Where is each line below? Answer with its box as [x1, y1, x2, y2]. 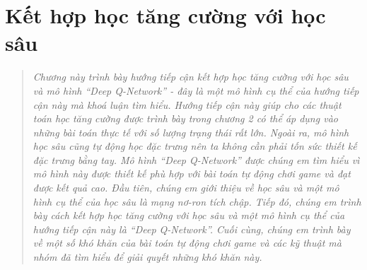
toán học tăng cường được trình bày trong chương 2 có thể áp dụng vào [33, 111, 338, 126]
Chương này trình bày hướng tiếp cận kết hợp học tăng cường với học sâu [33, 69, 349, 84]
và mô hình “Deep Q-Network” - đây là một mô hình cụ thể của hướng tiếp [33, 83, 359, 98]
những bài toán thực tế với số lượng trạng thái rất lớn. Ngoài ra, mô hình [33, 124, 349, 139]
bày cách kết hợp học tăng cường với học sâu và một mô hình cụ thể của [33, 208, 345, 223]
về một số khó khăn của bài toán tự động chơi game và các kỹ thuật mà [33, 235, 342, 250]
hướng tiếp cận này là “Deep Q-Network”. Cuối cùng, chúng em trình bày [33, 221, 351, 236]
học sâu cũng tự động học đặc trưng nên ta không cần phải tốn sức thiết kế [33, 139, 357, 153]
